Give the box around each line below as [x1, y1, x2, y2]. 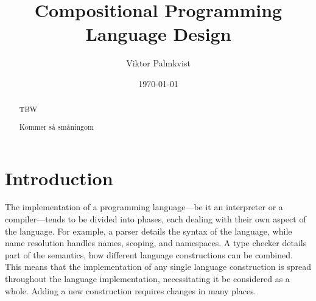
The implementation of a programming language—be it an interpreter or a [5, 200, 283, 213]
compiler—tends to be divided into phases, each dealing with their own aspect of [5, 213, 306, 225]
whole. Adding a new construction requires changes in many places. [5, 284, 256, 297]
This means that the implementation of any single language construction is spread [5, 260, 311, 273]
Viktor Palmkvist [126, 57, 191, 69]
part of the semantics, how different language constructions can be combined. [5, 248, 293, 261]
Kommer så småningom [19, 121, 94, 132]
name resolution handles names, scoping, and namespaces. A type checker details [5, 236, 307, 249]
